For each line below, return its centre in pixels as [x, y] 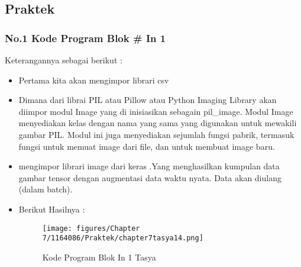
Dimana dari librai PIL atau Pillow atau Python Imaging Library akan [148, 100]
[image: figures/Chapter [91, 228]
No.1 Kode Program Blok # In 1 [85, 38]
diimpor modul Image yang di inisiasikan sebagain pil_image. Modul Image [156, 111]
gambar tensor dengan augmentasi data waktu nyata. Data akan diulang [150, 177]
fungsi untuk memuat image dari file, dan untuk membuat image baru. [147, 146]
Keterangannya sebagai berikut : [64, 60]
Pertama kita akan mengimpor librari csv [94, 80]
